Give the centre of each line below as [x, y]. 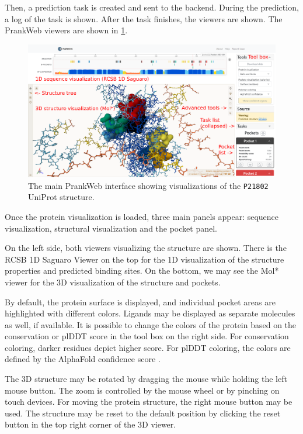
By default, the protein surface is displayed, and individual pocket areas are [140, 302]
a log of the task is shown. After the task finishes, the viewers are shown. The [144, 18]
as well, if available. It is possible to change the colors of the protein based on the [151, 324]
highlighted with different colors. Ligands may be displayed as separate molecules [150, 313]
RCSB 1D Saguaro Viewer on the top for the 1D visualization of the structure [144, 259]
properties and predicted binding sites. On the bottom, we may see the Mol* [142, 271]
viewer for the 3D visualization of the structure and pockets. [113, 282]
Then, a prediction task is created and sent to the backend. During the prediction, [152, 7]
